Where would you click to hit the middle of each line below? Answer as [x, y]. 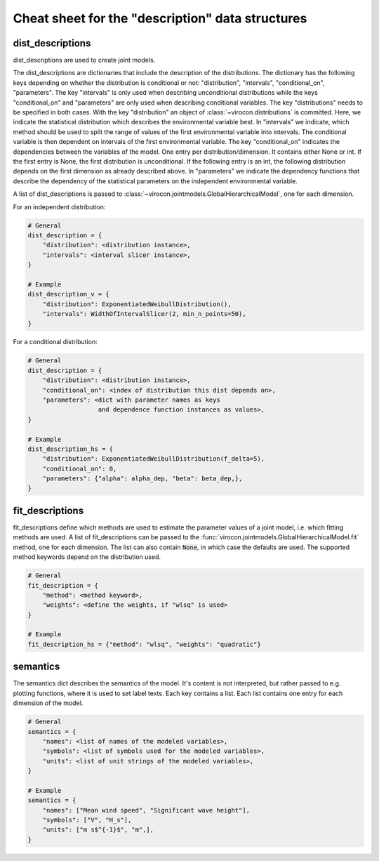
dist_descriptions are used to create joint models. [84, 60]
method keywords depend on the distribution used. [87, 557]
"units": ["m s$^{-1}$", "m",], [98, 830]
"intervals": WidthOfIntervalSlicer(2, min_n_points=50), [144, 314]
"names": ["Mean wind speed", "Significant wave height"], [146, 810]
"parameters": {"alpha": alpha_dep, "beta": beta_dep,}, [142, 479]
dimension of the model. [48, 703]
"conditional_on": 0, [80, 468]
